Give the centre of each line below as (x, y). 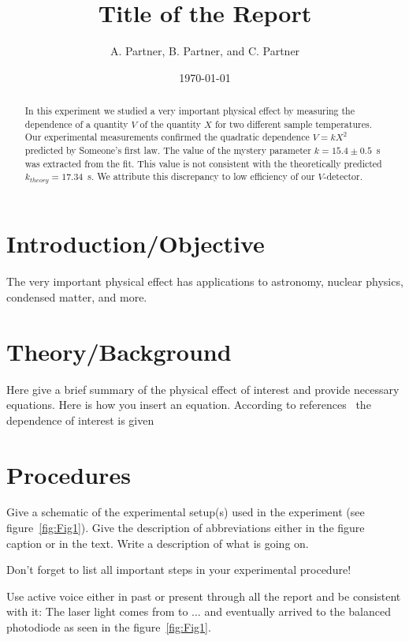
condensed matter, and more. (77, 296)
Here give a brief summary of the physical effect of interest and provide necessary (203, 389)
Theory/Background (119, 351)
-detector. (343, 176)
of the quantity (171, 124)
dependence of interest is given (80, 420)
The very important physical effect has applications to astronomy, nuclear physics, (205, 281)
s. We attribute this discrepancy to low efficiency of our (201, 176)
